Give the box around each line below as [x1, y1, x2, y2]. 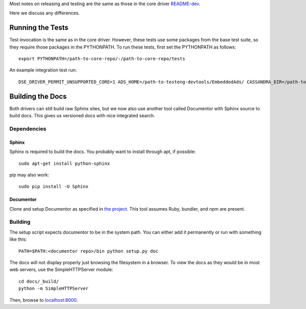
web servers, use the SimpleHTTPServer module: [9, 267, 113, 273]
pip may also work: [9, 171, 49, 178]
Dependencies [9, 125, 47, 132]
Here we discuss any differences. [9, 10, 80, 16]
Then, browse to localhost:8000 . [9, 297, 78, 303]
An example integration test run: [9, 67, 77, 73]
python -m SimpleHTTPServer [18, 286, 89, 292]
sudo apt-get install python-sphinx [18, 161, 110, 166]
